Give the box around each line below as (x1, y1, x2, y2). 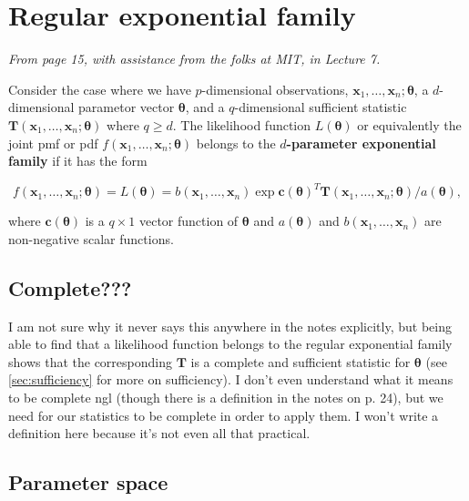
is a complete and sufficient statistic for (190, 352, 411, 371)
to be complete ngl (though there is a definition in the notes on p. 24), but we (8, 387, 444, 406)
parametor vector (78, 97, 175, 117)
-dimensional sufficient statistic (234, 97, 407, 117)
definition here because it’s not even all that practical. (8, 424, 311, 443)
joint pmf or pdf (8, 133, 98, 152)
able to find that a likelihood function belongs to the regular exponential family (8, 334, 453, 353)
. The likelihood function (172, 115, 311, 134)
